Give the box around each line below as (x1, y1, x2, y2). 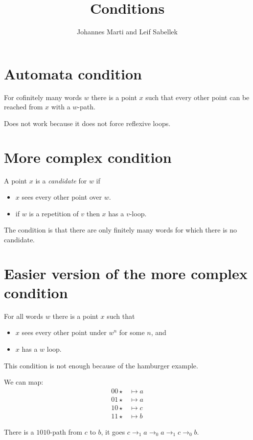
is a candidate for (35, 175, 87, 185)
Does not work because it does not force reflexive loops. (4, 118, 171, 128)
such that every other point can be (145, 92, 250, 102)
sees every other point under (22, 327, 107, 337)
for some (119, 327, 145, 337)
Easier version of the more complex (4, 263, 248, 283)
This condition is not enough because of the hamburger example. (4, 360, 198, 370)
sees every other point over (22, 192, 102, 202)
